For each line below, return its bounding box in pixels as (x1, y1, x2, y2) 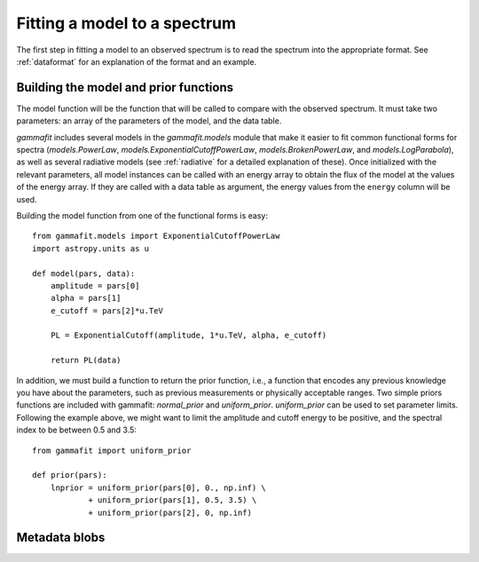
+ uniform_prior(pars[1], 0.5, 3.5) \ (88, 495, 257, 505)
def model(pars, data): (32, 268, 136, 279)
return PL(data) (50, 355, 122, 366)
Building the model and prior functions (16, 80, 234, 95)
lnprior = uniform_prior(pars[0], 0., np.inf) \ (50, 482, 266, 493)
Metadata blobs (16, 530, 106, 545)
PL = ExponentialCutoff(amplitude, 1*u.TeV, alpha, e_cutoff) (50, 330, 327, 341)
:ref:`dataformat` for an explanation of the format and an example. (16, 56, 257, 67)
